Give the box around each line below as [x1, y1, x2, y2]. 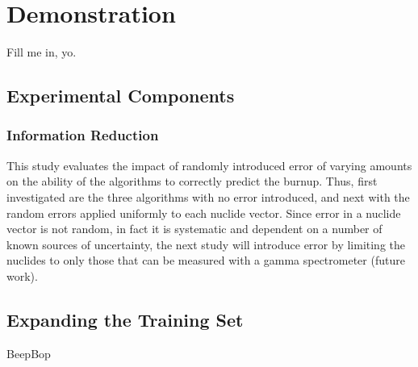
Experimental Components [6, 83, 235, 108]
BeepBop [6, 344, 51, 361]
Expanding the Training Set [6, 307, 244, 332]
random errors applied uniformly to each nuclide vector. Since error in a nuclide [6, 204, 401, 221]
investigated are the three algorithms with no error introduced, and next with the [6, 188, 410, 205]
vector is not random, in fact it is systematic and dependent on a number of [6, 220, 382, 237]
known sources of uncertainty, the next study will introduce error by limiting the [6, 236, 406, 252]
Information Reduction [6, 125, 159, 145]
